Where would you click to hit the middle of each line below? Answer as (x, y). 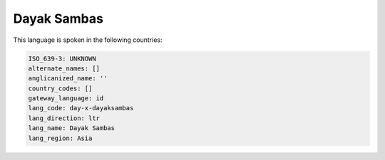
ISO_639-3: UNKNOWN (62, 58)
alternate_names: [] (64, 68)
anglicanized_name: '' (68, 79)
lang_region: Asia (60, 138)
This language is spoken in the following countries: (88, 40)
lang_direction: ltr (64, 118)
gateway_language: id (66, 98)
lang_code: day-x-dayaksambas (81, 108)
